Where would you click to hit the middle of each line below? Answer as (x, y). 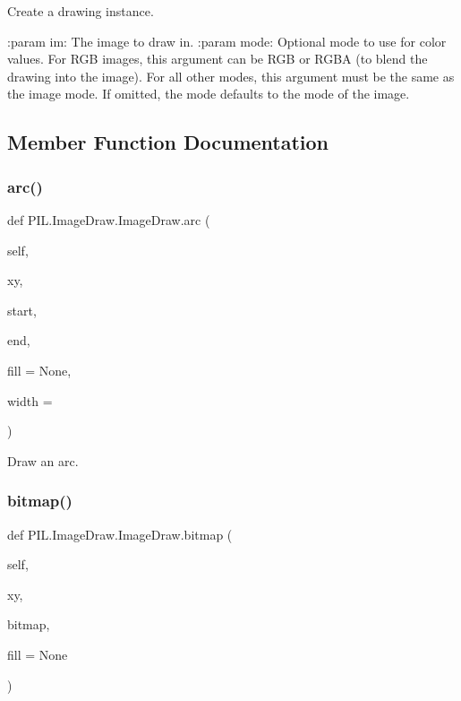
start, (22, 310)
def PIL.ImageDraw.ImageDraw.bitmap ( (120, 534)
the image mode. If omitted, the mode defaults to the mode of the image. (209, 94)
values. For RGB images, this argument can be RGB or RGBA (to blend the (218, 59)
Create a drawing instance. (81, 11)
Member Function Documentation (168, 142)
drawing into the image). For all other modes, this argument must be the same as (231, 76)
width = (30, 400)
